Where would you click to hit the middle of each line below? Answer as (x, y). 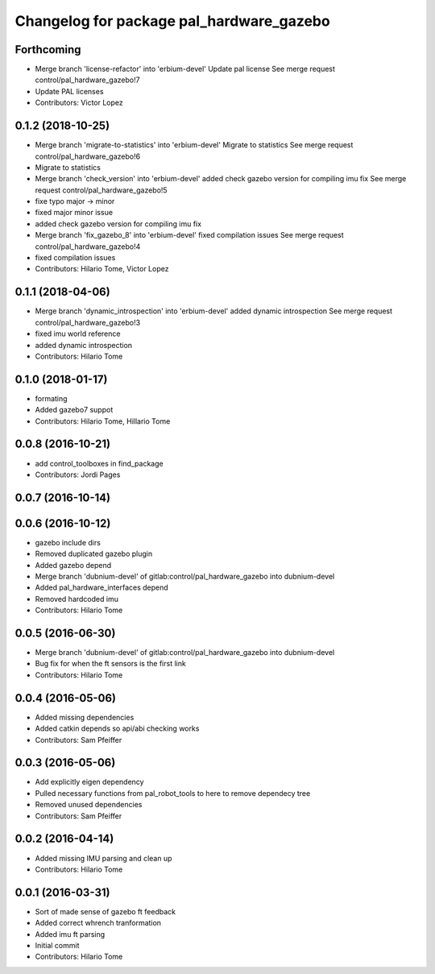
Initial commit (57, 945)
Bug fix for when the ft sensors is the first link (111, 664)
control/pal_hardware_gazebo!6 (88, 156)
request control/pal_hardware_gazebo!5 (101, 190)
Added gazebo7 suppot (74, 410)
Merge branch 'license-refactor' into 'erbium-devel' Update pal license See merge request (185, 69)
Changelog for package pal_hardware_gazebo (172, 21)
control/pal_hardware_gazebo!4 (88, 247)
